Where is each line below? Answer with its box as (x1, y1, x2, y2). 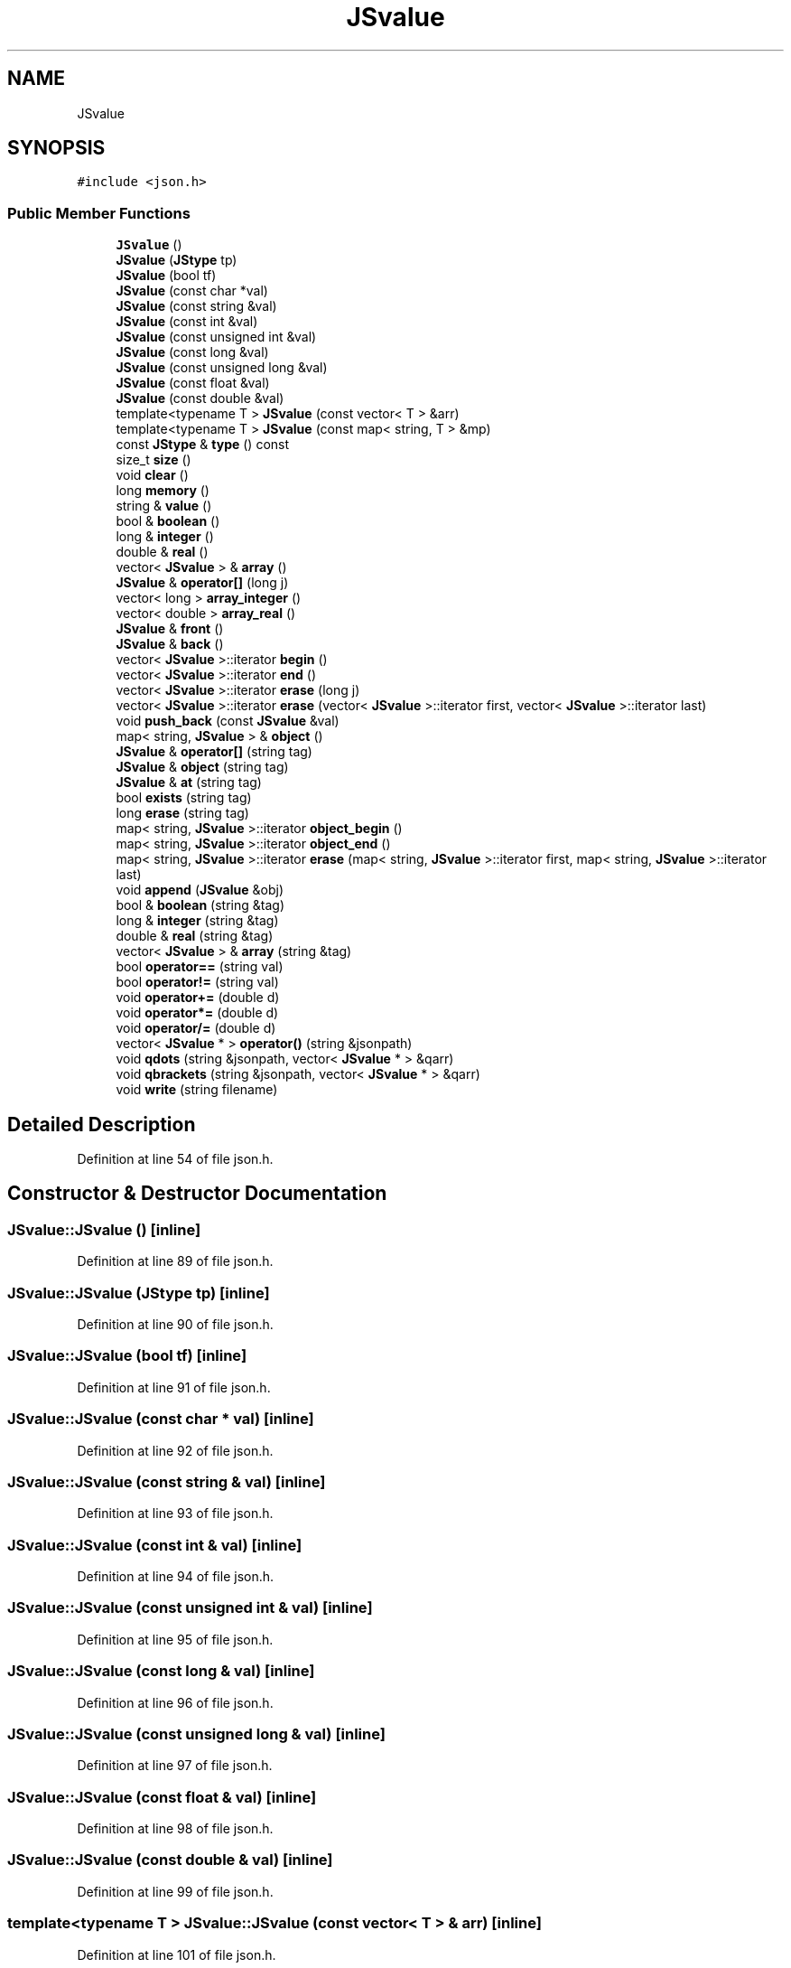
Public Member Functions (7, 203, 191, 222)
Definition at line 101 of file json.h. (77, 1946, 276, 1963)
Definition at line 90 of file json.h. (77, 1317, 274, 1332)
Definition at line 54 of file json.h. (77, 1151, 274, 1167)
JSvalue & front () (116, 621, 224, 637)
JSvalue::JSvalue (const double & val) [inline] (7, 1851, 333, 1870)
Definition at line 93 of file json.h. (77, 1505, 274, 1522)
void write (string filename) (116, 1082, 278, 1098)
